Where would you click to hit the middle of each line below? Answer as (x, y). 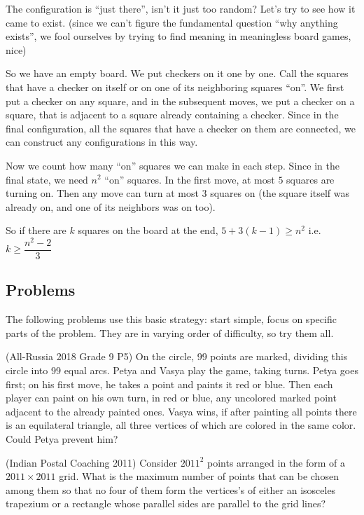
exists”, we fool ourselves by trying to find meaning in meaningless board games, (178, 36)
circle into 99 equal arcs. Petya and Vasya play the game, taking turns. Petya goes (182, 370)
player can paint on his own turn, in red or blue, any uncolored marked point (171, 398)
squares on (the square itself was (280, 193)
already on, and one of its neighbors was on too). (111, 206)
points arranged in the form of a (276, 462)
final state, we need (47, 179)
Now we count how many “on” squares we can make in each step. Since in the (173, 165)
